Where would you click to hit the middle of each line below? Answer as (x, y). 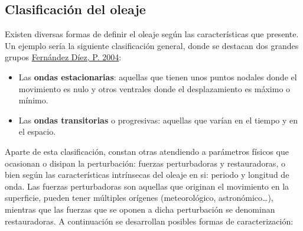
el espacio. (37, 131)
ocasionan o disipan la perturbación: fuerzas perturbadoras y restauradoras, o (145, 163)
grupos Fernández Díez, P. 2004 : (63, 57)
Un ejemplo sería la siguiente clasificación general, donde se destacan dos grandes (152, 45)
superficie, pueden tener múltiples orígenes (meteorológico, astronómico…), (139, 198)
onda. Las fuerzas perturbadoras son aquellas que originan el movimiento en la (147, 186)
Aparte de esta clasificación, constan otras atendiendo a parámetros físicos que (147, 151)
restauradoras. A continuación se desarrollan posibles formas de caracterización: (149, 221)
